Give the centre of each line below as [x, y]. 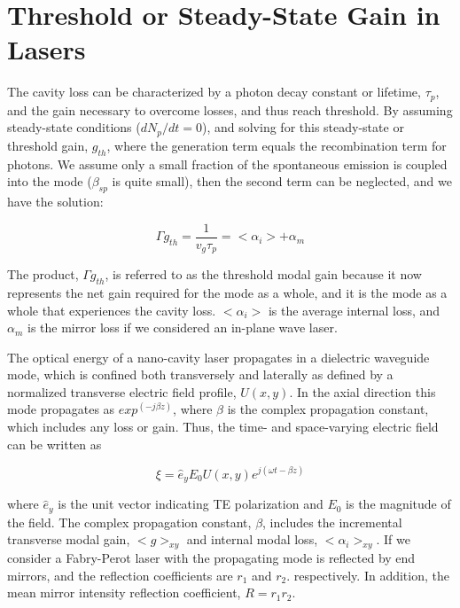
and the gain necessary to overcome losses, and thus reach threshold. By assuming [230, 109]
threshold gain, [48, 145]
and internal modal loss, [252, 539]
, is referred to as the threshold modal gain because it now [263, 274]
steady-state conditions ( [74, 127]
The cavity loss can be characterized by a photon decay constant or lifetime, [214, 92]
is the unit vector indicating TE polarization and [191, 504]
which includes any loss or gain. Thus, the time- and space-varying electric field [223, 427]
